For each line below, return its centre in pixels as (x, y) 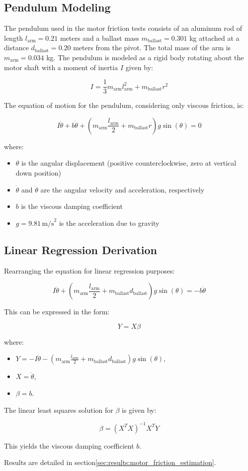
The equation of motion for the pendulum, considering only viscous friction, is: (124, 105)
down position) (38, 173)
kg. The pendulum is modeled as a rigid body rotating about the (145, 57)
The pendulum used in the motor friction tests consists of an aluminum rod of (123, 28)
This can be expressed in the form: (57, 312)
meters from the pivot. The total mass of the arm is (152, 47)
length (14, 38)
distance (16, 47)
